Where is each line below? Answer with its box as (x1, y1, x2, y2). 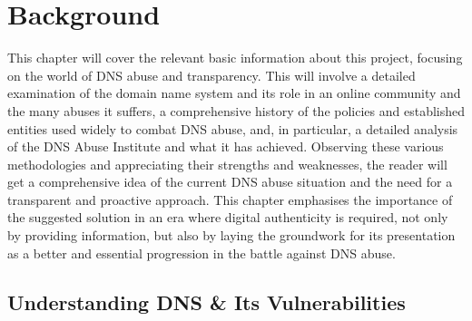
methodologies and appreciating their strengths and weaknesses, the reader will (7, 154, 447, 173)
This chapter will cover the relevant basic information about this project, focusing (7, 48, 463, 67)
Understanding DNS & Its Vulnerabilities (7, 287, 406, 316)
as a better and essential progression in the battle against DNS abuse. (7, 243, 396, 262)
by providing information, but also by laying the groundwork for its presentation (7, 226, 456, 245)
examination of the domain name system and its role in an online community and (7, 83, 461, 102)
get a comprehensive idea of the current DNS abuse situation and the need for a (7, 172, 453, 191)
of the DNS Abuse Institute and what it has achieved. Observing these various (7, 137, 444, 156)
